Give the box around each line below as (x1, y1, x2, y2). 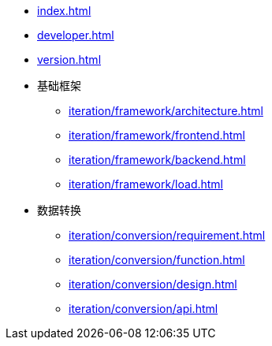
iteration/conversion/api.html (69, 302, 218, 315)
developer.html (37, 28, 114, 42)
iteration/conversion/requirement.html (69, 229, 266, 242)
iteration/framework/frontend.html (69, 128, 245, 142)
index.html (37, 4, 91, 17)
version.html (37, 53, 102, 66)
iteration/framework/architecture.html (69, 104, 263, 117)
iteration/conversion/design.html (69, 277, 237, 291)
